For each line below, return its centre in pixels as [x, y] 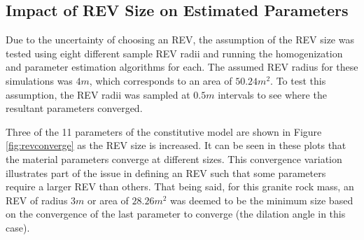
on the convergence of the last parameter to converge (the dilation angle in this [176, 214]
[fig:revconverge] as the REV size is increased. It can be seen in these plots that [176, 145]
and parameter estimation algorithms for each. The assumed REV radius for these [182, 67]
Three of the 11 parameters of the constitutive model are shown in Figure [164, 131]
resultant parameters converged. [74, 108]
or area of [108, 200]
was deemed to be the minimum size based [262, 200]
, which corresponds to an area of [161, 80]
